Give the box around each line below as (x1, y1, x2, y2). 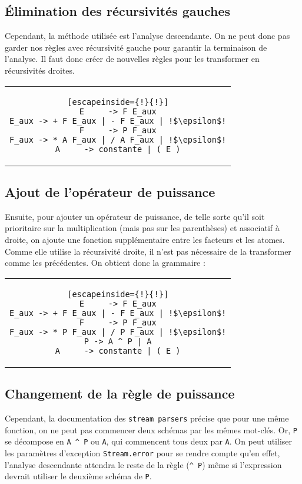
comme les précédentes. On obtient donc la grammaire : (5, 256, 205, 269)
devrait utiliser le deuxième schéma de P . (5, 470, 152, 482)
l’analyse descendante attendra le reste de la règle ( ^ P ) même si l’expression (5, 458, 282, 470)
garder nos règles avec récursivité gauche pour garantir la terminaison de (5, 41, 267, 53)
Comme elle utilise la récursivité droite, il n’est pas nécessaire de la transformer (5, 245, 291, 257)
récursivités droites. (5, 64, 75, 76)
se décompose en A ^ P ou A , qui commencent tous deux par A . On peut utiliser (5, 435, 293, 447)
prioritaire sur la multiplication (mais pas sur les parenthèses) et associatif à (5, 222, 280, 234)
